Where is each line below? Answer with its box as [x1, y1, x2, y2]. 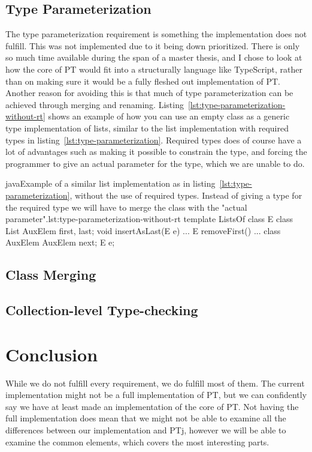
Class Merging [5, 265, 96, 284]
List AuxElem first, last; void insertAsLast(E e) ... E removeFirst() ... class [5, 224, 281, 237]
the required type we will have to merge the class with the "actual [5, 200, 247, 213]
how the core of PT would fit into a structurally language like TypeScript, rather [5, 62, 302, 75]
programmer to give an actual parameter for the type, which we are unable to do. [5, 157, 305, 169]
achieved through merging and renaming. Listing [5, 98, 184, 110]
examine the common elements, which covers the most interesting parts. [5, 435, 269, 448]
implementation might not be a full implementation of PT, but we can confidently [5, 388, 307, 401]
